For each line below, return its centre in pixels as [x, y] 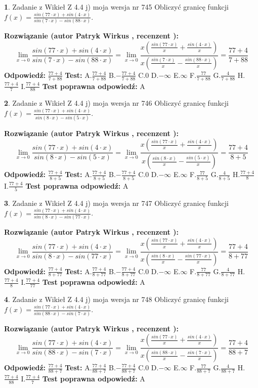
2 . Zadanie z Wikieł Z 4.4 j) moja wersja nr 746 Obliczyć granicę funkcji [116, 103]
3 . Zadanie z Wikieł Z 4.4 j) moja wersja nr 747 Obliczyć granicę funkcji [116, 203]
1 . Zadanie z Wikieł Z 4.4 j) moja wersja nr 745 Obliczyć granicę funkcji [116, 7]
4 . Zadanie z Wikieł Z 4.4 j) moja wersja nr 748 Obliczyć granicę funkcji [116, 299]
